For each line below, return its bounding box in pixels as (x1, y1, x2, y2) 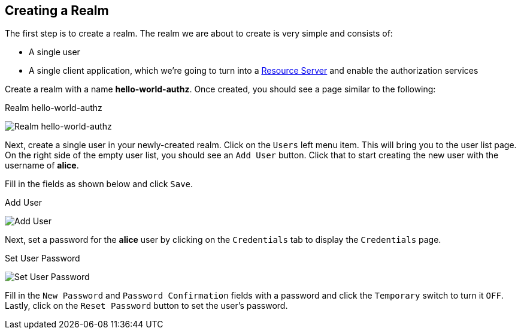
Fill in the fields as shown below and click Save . (5, 179, 193, 189)
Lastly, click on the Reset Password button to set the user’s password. (5, 300, 288, 311)
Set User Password (5, 253, 80, 264)
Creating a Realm (5, 3, 109, 18)
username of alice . (5, 160, 79, 171)
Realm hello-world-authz (5, 103, 102, 113)
